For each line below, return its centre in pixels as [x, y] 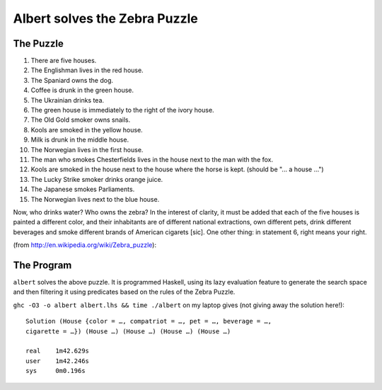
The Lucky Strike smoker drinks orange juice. [97, 179]
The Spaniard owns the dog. [72, 80]
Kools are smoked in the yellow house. [87, 130]
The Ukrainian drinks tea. [68, 100]
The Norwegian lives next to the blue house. [95, 199]
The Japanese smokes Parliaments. [83, 189]
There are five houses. [64, 61]
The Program [42, 265]
